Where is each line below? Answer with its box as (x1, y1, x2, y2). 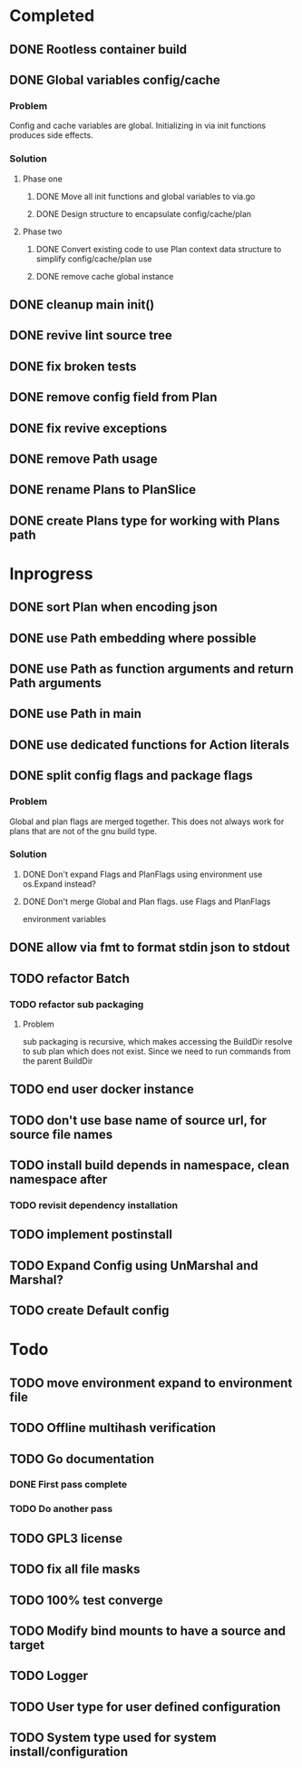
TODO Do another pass (9, 1503, 113, 1516)
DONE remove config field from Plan (9, 389, 218, 405)
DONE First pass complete (9, 1478, 128, 1491)
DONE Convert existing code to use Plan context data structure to (35, 243, 282, 254)
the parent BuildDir (22, 1055, 93, 1066)
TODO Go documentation (9, 1451, 155, 1467)
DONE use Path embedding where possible (9, 630, 257, 645)
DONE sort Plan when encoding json (9, 600, 218, 615)
